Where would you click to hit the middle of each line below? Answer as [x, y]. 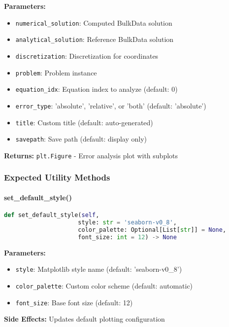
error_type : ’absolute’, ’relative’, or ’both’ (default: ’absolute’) [111, 105]
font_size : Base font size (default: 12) [74, 302]
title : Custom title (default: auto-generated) [84, 122]
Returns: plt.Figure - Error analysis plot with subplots [91, 155]
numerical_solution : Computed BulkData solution [94, 22]
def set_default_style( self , [52, 215]
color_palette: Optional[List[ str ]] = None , [152, 230]
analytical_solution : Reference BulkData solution [95, 39]
